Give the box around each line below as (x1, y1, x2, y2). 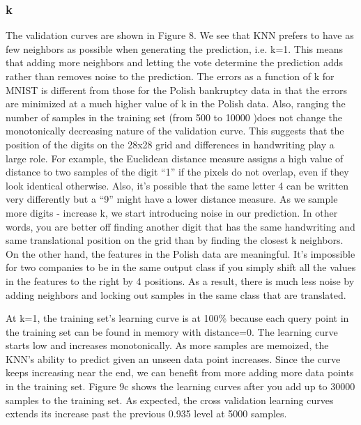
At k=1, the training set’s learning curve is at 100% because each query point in (6, 311, 349, 325)
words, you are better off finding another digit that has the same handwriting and (6, 219, 355, 233)
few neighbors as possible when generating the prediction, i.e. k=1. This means (6, 41, 343, 56)
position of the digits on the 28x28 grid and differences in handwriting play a (6, 137, 335, 151)
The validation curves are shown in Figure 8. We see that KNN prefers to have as (6, 28, 354, 42)
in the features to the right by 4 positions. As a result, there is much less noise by (6, 273, 355, 288)
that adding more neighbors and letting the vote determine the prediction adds (6, 55, 344, 70)
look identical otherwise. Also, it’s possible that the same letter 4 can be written (6, 178, 349, 192)
